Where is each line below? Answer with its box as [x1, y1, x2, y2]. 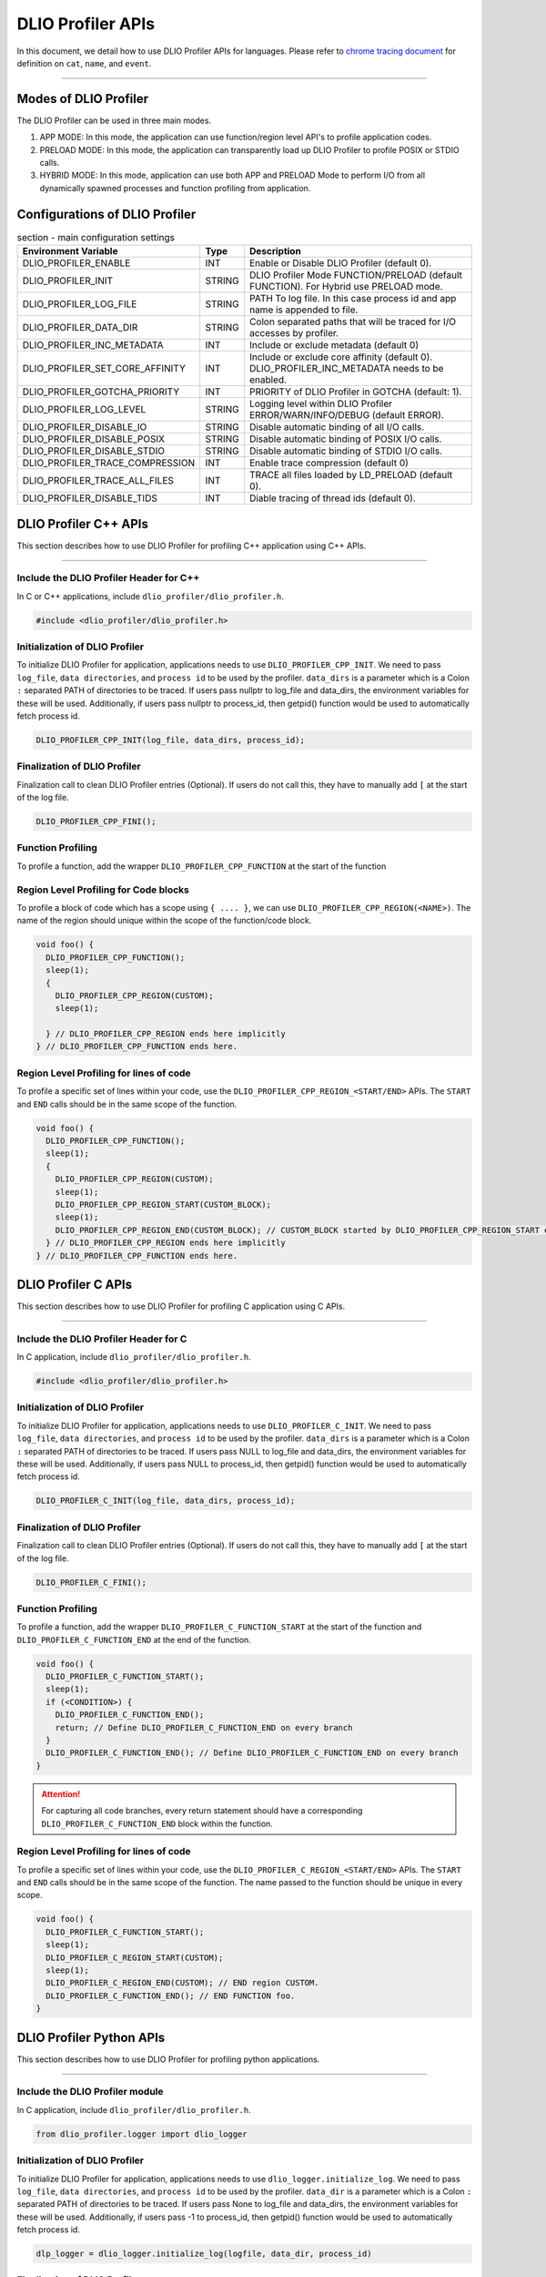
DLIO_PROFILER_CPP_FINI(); [35, 816, 157, 827]
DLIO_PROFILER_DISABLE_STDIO [22, 444, 166, 457]
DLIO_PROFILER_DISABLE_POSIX [22, 433, 166, 445]
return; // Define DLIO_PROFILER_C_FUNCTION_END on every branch [55, 1722, 353, 1732]
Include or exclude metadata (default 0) [248, 339, 419, 352]
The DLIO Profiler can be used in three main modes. [16, 115, 212, 126]
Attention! [41, 1788, 81, 1799]
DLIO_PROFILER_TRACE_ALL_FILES [22, 475, 175, 487]
